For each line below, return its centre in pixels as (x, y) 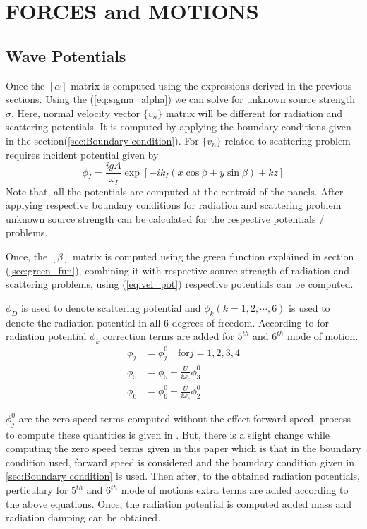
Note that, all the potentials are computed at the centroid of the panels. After (175, 191)
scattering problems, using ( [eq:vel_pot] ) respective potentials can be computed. (180, 284)
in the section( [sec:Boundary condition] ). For (102, 140)
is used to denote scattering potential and (111, 307)
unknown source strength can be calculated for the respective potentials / (165, 218)
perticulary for (37, 490)
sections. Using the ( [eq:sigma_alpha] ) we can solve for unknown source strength (180, 99)
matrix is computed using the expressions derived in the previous (211, 85)
